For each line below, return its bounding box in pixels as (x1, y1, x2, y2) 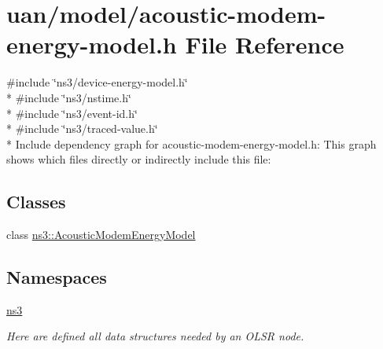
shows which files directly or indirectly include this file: (6, 151, 271, 167)
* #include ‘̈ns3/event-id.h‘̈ (6, 105, 138, 121)
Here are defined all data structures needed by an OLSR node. (6, 328, 304, 344)
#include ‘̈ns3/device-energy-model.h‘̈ (6, 74, 188, 90)
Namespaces (6, 265, 107, 289)
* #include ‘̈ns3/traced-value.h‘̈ (6, 120, 158, 137)
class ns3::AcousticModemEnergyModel (6, 226, 196, 243)
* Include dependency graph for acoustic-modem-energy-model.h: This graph (6, 135, 377, 152)
